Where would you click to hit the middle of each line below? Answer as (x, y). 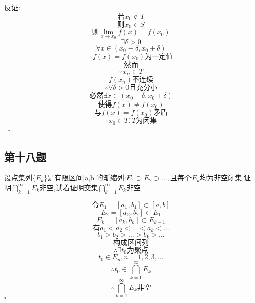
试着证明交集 (77, 187)
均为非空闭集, (222, 178)
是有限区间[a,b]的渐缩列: (87, 178)
